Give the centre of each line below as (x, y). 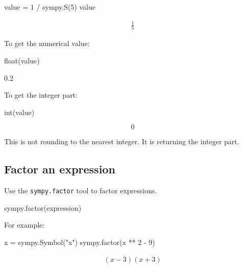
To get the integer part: (41, 95)
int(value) (19, 112)
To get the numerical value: (47, 43)
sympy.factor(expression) (43, 207)
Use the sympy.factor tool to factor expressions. (81, 191)
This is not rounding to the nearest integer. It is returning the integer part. (122, 141)
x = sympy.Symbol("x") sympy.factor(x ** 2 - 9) (80, 242)
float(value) (22, 61)
